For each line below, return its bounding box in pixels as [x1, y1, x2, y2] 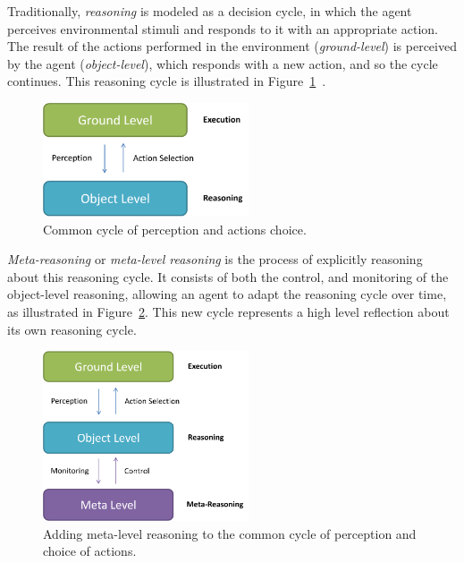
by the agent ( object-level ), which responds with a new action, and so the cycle [7, 54, 438, 73]
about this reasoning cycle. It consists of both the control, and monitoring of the [7, 267, 449, 286]
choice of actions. [43, 542, 137, 560]
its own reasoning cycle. [7, 320, 137, 338]
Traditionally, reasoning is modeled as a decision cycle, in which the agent [7, 2, 412, 20]
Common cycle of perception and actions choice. [43, 219, 307, 238]
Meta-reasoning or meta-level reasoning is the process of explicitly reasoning [7, 250, 423, 269]
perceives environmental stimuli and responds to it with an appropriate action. [7, 19, 438, 38]
